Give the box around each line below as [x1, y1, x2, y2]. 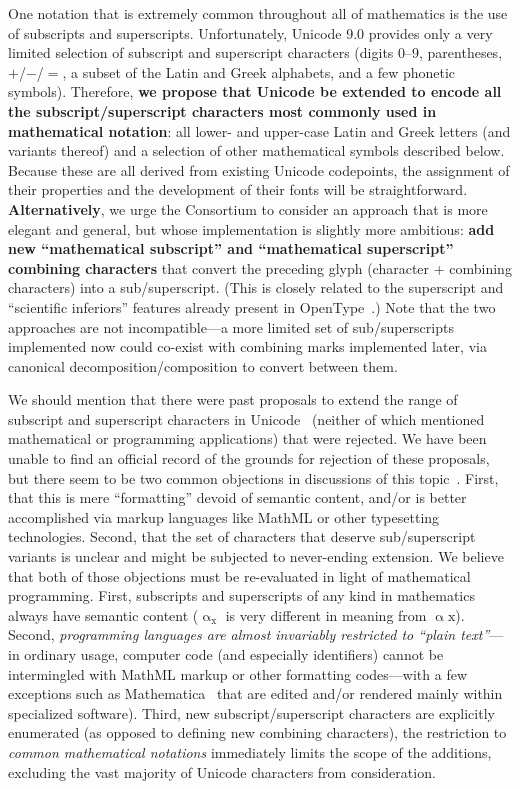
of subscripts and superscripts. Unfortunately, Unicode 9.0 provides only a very [8, 22, 493, 43]
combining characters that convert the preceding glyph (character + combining [8, 257, 512, 278]
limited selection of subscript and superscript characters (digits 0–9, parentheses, [8, 42, 503, 63]
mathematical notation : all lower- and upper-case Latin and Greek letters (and [8, 120, 511, 141]
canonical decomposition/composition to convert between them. [8, 355, 398, 376]
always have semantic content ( [8, 604, 199, 625]
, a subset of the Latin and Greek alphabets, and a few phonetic [62, 61, 456, 82]
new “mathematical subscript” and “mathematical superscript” [8, 238, 454, 259]
